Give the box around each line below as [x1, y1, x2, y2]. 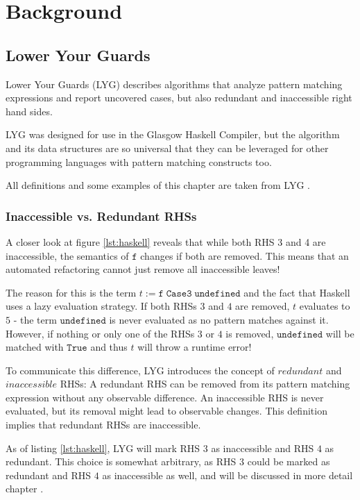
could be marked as [247, 454, 330, 469]
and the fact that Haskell [243, 285, 350, 299]
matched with [6, 340, 64, 354]
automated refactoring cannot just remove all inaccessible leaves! [6, 262, 280, 276]
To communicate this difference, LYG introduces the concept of [6, 362, 275, 377]
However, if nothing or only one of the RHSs [6, 326, 195, 340]
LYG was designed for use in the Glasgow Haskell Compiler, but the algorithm [6, 127, 340, 142]
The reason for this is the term [6, 285, 137, 299]
